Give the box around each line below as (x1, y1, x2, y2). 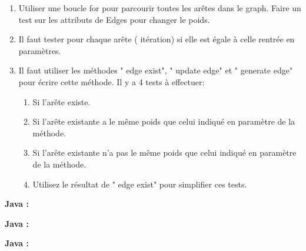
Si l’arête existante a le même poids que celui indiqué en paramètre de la (32, 115, 295, 128)
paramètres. (18, 44, 61, 56)
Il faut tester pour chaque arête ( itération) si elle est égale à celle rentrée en (18, 33, 295, 45)
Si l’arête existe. (32, 95, 91, 108)
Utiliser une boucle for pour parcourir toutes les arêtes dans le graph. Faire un (18, 2, 301, 14)
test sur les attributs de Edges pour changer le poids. (18, 13, 210, 25)
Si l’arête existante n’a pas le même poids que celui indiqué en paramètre (32, 146, 297, 159)
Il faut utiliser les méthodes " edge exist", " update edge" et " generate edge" (18, 64, 293, 76)
